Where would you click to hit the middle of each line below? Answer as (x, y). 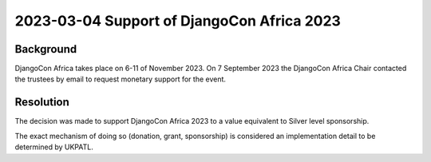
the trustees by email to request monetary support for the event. (121, 79)
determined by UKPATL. (54, 147)
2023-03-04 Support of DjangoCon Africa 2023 (178, 21)
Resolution (42, 103)
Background (46, 49)
